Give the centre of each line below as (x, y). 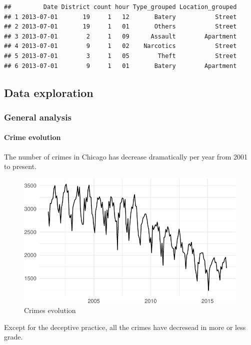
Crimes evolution (50, 310)
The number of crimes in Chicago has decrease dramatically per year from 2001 (126, 156)
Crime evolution (32, 137)
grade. (13, 337)
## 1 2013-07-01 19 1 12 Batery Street (120, 17)
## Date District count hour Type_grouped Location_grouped (120, 7)
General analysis (38, 117)
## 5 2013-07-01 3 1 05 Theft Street (120, 56)
